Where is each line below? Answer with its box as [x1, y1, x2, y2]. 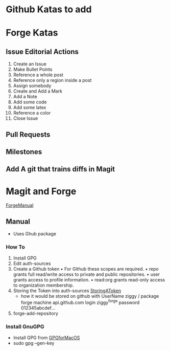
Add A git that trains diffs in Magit [6, 165, 115, 173]
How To [6, 244, 25, 251]
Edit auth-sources [13, 260, 51, 267]
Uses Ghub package [13, 231, 57, 237]
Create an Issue [13, 61, 46, 67]
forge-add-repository [13, 311, 58, 317]
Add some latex [13, 104, 46, 111]
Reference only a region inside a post [13, 77, 92, 83]
